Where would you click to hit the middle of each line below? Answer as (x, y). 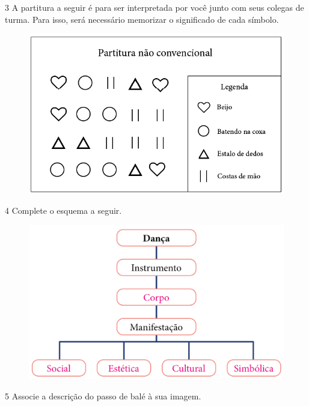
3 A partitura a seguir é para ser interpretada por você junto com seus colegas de (154, 7)
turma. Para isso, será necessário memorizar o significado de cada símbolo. (142, 19)
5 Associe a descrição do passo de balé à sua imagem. (103, 395)
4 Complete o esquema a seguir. (63, 211)
